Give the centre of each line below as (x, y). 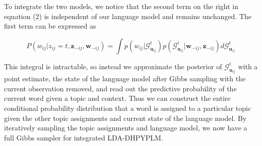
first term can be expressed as (50, 26)
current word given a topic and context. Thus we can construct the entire (117, 98)
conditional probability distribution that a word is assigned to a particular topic (128, 108)
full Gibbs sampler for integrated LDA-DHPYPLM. (84, 137)
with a (248, 66)
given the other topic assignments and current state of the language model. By (125, 118)
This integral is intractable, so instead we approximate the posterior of (113, 66)
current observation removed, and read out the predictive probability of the (120, 88)
